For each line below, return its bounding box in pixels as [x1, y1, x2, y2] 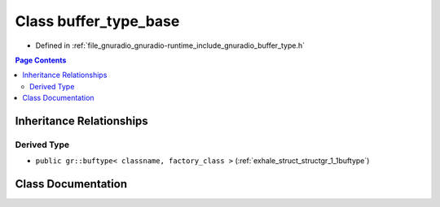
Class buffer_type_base [15, 12, 180, 30]
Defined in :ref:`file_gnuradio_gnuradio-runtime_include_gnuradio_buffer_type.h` [35, 41, 306, 50]
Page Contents [15, 55, 67, 65]
